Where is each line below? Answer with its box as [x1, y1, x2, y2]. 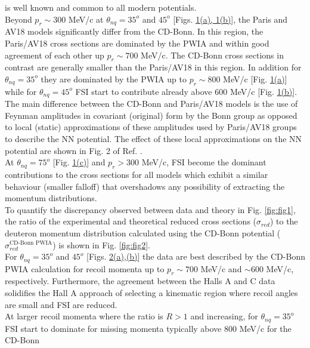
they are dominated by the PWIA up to [41, 72, 187, 85]
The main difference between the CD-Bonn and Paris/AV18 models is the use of [5, 97, 298, 110]
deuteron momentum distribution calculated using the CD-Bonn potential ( [5, 226, 281, 239]
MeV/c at [68, 13, 104, 25]
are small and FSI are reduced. [5, 298, 117, 310]
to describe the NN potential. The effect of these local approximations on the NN [5, 133, 302, 144]
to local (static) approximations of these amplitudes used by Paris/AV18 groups [5, 121, 297, 133]
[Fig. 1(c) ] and [52, 156, 106, 168]
